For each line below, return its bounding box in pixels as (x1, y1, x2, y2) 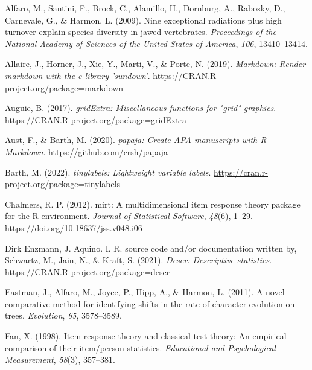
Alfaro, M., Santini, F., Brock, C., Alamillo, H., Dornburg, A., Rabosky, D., (5, 2, 285, 14)
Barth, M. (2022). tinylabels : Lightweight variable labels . (5, 165, 211, 178)
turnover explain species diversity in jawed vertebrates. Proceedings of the (5, 25, 276, 38)
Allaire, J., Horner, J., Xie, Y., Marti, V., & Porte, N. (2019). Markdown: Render (5, 57, 306, 70)
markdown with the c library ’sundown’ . (5, 69, 150, 81)
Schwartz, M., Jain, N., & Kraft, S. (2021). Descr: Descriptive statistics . (5, 254, 272, 266)
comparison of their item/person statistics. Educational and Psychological (5, 341, 276, 354)
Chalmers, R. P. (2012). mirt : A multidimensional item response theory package (5, 197, 301, 210)
